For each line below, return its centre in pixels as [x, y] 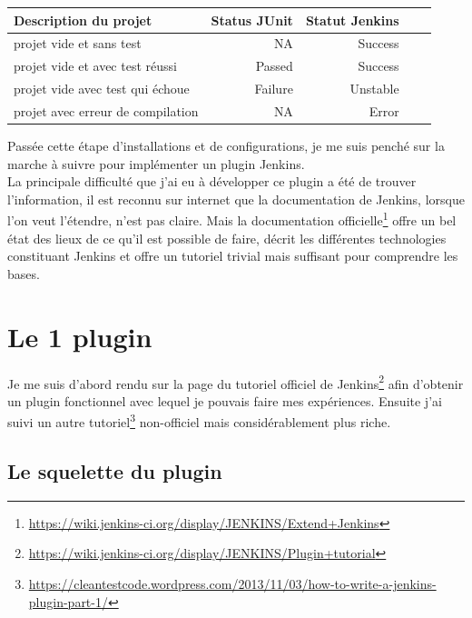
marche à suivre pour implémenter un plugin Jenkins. [156, 163]
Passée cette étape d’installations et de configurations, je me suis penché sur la [226, 145]
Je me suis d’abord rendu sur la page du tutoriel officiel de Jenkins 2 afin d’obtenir [236, 382]
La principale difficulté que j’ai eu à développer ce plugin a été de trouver [212, 181]
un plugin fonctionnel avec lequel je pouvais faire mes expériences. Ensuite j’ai [225, 400]
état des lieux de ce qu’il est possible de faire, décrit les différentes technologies [227, 238]
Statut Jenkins [352, 20]
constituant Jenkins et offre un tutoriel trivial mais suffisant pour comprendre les [233, 256]
